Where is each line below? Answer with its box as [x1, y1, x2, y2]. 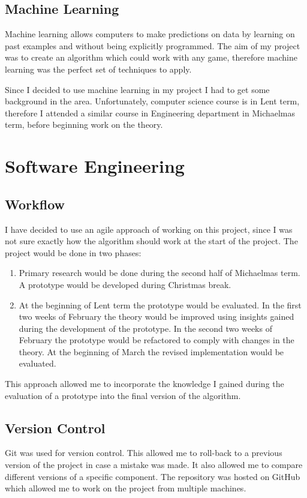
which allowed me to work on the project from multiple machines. [5, 482, 246, 494]
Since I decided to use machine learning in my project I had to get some [5, 83, 270, 95]
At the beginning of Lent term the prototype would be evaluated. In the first [19, 298, 302, 311]
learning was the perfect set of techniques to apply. [5, 62, 192, 75]
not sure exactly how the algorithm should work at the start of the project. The [5, 235, 298, 247]
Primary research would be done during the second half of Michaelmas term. [19, 266, 300, 279]
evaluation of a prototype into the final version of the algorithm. [5, 389, 241, 401]
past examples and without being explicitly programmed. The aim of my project [5, 39, 300, 52]
